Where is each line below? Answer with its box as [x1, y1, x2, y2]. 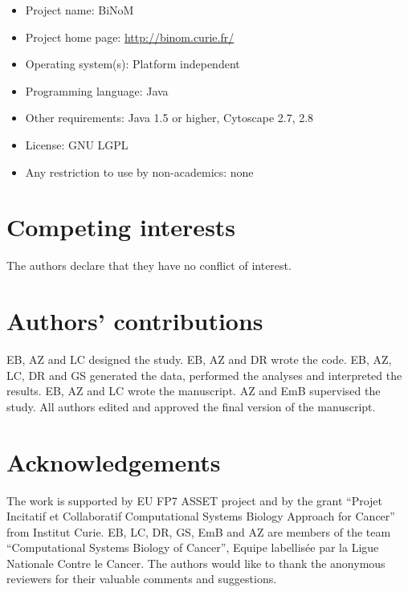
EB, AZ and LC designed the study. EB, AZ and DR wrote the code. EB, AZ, [6, 351, 392, 367]
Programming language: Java [25, 82, 169, 99]
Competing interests [6, 210, 236, 243]
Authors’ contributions [6, 304, 263, 337]
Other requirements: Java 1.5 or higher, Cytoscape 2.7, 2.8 [25, 109, 314, 126]
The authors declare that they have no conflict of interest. [6, 257, 292, 274]
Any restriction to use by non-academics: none [25, 163, 254, 180]
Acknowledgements [6, 445, 221, 478]
